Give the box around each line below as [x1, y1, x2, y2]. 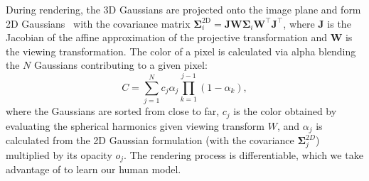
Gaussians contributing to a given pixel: [34, 57, 208, 72]
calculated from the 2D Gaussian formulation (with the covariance [6, 133, 294, 147]
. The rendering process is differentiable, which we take [124, 147, 363, 162]
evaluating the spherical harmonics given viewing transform [6, 118, 265, 133]
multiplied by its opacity [6, 147, 112, 162]
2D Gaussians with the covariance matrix [6, 16, 191, 31]
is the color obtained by [233, 104, 337, 119]
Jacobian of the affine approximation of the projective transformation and [6, 30, 327, 45]
